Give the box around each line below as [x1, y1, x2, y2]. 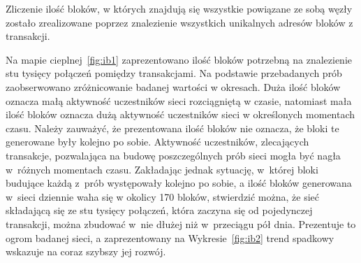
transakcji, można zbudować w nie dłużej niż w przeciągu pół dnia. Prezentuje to [6, 216, 356, 231]
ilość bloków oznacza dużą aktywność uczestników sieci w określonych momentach [6, 107, 355, 122]
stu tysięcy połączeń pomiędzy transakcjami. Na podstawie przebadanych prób [6, 66, 342, 80]
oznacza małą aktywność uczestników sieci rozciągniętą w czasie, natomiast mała [6, 93, 352, 108]
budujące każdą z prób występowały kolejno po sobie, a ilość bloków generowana [6, 176, 352, 190]
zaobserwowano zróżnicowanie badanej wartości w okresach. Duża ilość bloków [6, 79, 341, 94]
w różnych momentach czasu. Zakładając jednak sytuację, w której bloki [6, 162, 318, 176]
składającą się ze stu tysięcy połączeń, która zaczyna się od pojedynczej [6, 203, 313, 218]
